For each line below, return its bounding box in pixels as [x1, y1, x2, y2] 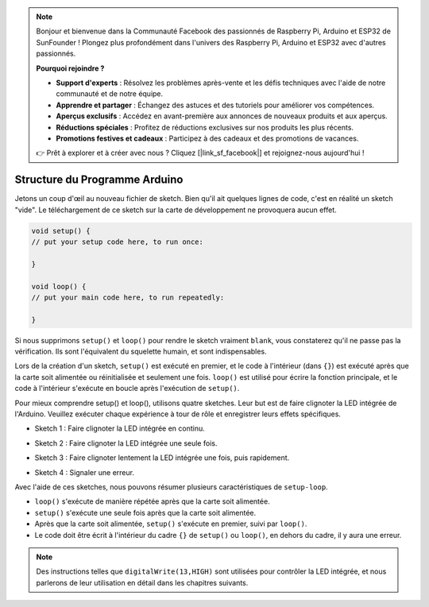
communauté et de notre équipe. [56, 89, 164, 99]
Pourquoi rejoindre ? [36, 64, 105, 73]
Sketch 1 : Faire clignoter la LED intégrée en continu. [34, 423, 206, 433]
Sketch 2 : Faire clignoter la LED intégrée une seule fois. [34, 438, 218, 448]
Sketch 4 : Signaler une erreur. [34, 467, 135, 477]
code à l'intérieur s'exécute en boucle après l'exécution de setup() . [14, 384, 240, 393]
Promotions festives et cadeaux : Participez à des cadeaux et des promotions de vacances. [56, 133, 359, 143]
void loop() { [31, 282, 87, 291]
